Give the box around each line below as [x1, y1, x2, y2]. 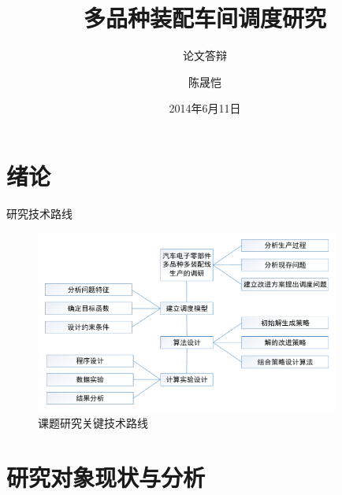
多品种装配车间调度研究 [83, 2, 326, 34]
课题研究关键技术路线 [38, 414, 148, 430]
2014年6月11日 [169, 100, 241, 116]
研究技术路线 [6, 205, 72, 221]
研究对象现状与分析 [6, 460, 206, 493]
